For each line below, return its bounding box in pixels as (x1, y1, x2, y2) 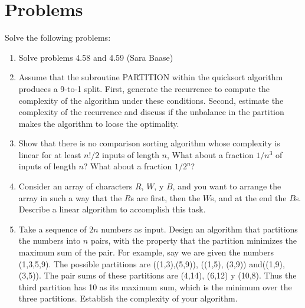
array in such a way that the (18, 191, 122, 204)
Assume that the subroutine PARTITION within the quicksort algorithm (18, 71, 283, 83)
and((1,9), (249, 257, 285, 270)
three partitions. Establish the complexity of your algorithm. (18, 292, 238, 304)
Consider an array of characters (18, 180, 133, 192)
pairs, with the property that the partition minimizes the (90, 234, 297, 247)
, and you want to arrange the (172, 180, 281, 192)
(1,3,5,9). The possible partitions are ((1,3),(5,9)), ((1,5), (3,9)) (18, 257, 247, 270)
